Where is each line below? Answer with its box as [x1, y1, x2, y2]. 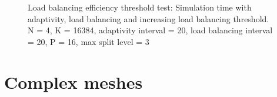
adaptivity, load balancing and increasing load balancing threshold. [28, 12, 269, 25]
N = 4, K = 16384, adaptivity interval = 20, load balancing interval [28, 24, 273, 36]
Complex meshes [4, 70, 143, 93]
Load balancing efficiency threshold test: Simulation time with [28, 1, 252, 13]
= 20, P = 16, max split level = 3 [28, 35, 149, 47]
